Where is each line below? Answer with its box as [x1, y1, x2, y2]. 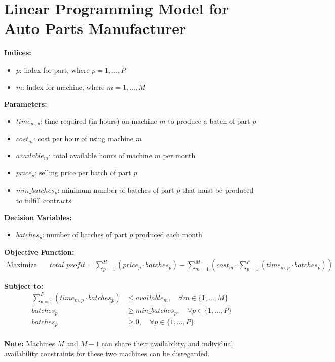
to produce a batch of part [168, 115, 250, 126]
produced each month [135, 229, 202, 240]
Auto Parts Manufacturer [4, 18, 187, 39]
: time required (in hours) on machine [40, 115, 157, 126]
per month [163, 150, 196, 160]
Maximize [7, 261, 37, 269]
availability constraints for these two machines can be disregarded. [4, 348, 210, 359]
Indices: [4, 47, 31, 58]
